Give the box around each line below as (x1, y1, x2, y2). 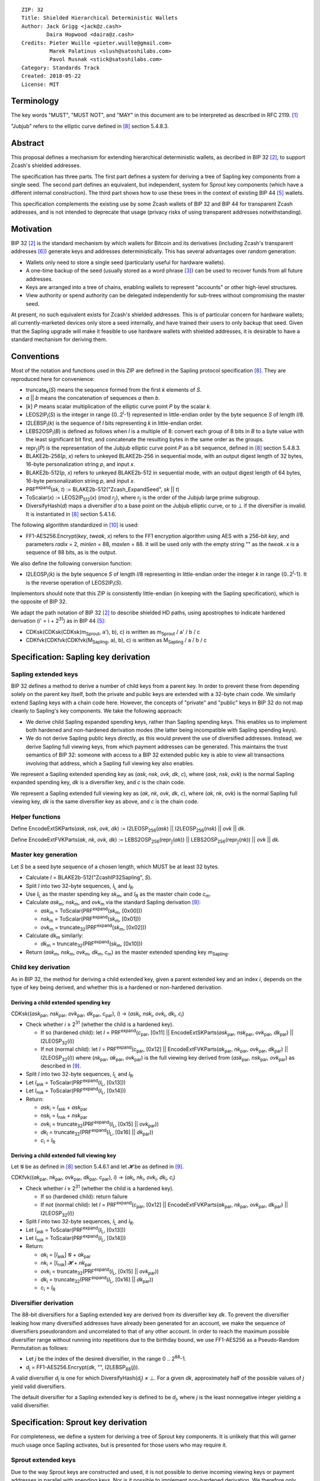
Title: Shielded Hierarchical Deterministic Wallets (21, 15, 178, 21)
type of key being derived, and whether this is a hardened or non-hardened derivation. (11, 984, 223, 991)
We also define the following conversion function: (11, 560, 132, 567)
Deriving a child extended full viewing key (11, 1152, 117, 1159)
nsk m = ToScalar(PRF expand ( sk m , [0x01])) (40, 914, 142, 924)
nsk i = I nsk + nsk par (40, 1112, 88, 1121)
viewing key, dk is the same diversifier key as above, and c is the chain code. (11, 798, 199, 805)
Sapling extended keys (11, 670, 78, 678)
